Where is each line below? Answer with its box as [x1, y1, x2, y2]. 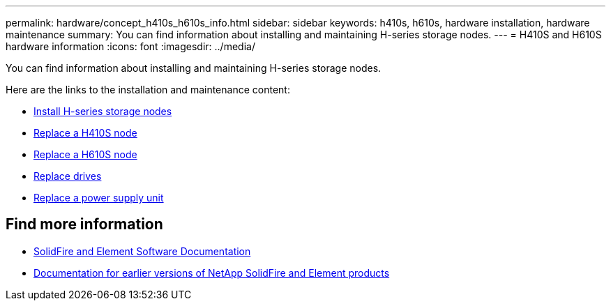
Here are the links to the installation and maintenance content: [6, 84, 290, 95]
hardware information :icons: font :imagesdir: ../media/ [6, 40, 255, 52]
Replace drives [33, 170, 102, 182]
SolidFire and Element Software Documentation [33, 245, 251, 257]
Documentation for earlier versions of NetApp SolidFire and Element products [33, 266, 390, 279]
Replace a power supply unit [33, 192, 164, 204]
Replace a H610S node [33, 148, 137, 160]
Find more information [6, 215, 163, 234]
